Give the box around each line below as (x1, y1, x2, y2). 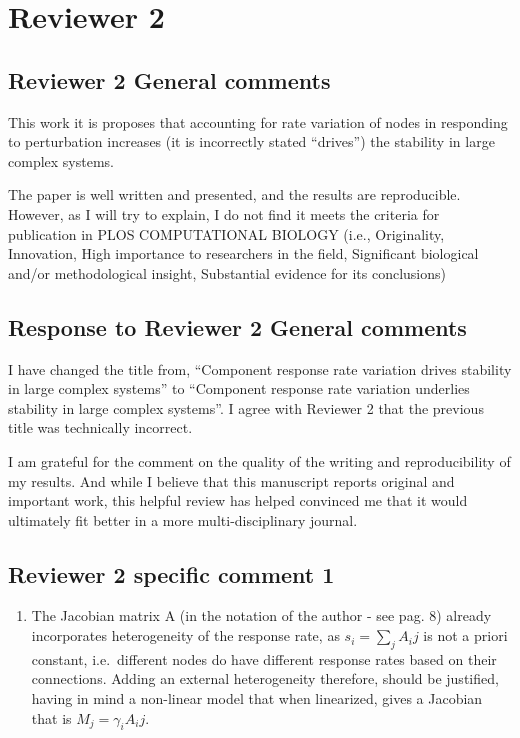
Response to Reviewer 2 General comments (8, 311, 467, 342)
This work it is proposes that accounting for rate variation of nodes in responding (8, 111, 508, 132)
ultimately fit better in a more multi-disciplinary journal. (8, 509, 358, 530)
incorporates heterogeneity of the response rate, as (31, 625, 340, 646)
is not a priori (423, 625, 508, 646)
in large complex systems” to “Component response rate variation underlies (8, 378, 470, 399)
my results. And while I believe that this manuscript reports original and (8, 470, 455, 491)
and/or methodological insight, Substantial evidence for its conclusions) (8, 262, 447, 283)
